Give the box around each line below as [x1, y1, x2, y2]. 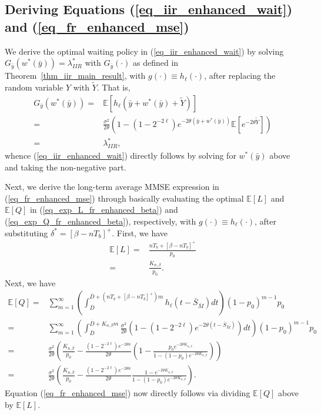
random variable [5, 81, 63, 93]
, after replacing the [204, 69, 276, 82]
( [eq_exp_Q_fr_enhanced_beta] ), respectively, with [5, 215, 196, 227]
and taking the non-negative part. [5, 160, 126, 173]
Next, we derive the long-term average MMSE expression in [5, 180, 219, 193]
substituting [5, 226, 48, 239]
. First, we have [112, 226, 168, 239]
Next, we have [5, 276, 56, 289]
